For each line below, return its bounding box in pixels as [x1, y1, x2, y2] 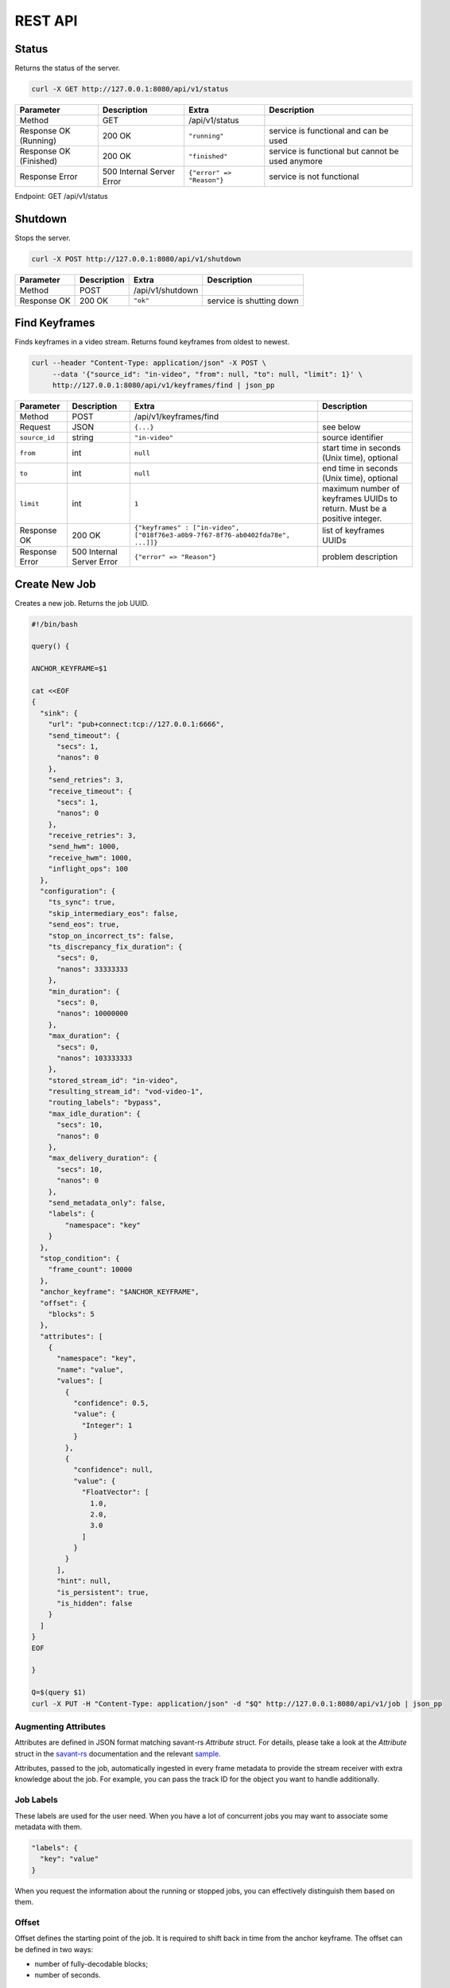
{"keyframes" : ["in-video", [134, 523, 240, 532]
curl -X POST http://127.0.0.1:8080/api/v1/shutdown [31, 254, 242, 263]
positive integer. [322, 513, 382, 524]
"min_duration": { [48, 987, 120, 996]
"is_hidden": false [56, 1599, 133, 1608]
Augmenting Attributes [14, 1721, 107, 1732]
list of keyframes [322, 525, 385, 536]
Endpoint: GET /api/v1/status [14, 192, 108, 201]
